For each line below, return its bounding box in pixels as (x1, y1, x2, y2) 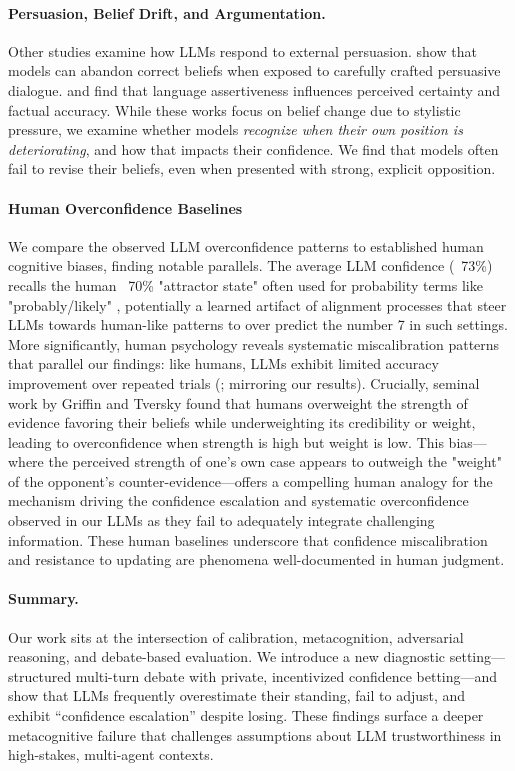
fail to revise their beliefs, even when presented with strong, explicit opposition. (8, 158, 496, 179)
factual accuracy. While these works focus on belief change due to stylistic (8, 99, 461, 120)
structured (8, 665, 72, 686)
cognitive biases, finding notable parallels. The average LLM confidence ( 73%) (8, 255, 493, 276)
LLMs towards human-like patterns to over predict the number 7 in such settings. (8, 314, 508, 335)
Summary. (8, 588, 79, 609)
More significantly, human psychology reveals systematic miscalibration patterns (8, 333, 500, 354)
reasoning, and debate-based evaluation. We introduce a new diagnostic (8, 646, 446, 667)
